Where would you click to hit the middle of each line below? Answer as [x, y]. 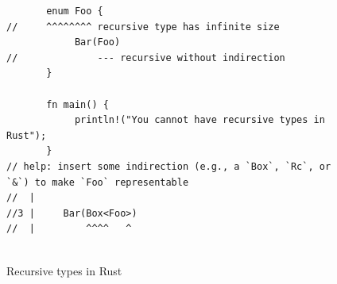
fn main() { [77, 104]
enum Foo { [75, 11]
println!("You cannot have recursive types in [199, 120]
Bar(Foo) [97, 42]
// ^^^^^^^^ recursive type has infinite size [143, 27]
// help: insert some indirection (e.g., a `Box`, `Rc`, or [169, 166]
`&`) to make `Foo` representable [98, 182]
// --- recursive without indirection [146, 58]
